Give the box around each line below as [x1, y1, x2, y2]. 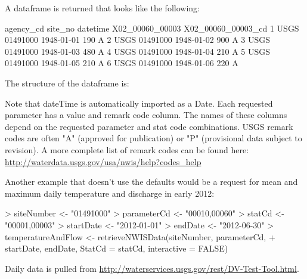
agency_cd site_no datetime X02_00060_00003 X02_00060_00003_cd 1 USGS [5, 21, 299, 34]
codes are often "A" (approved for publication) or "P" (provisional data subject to [5, 132, 302, 144]
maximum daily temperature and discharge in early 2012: [5, 187, 215, 199]
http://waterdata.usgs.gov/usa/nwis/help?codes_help [5, 155, 201, 168]
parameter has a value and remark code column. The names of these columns [5, 108, 287, 121]
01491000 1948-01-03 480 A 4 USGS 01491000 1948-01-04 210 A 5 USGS [5, 45, 271, 57]
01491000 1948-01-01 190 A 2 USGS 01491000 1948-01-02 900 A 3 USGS [5, 33, 271, 46]
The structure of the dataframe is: [5, 76, 129, 89]
